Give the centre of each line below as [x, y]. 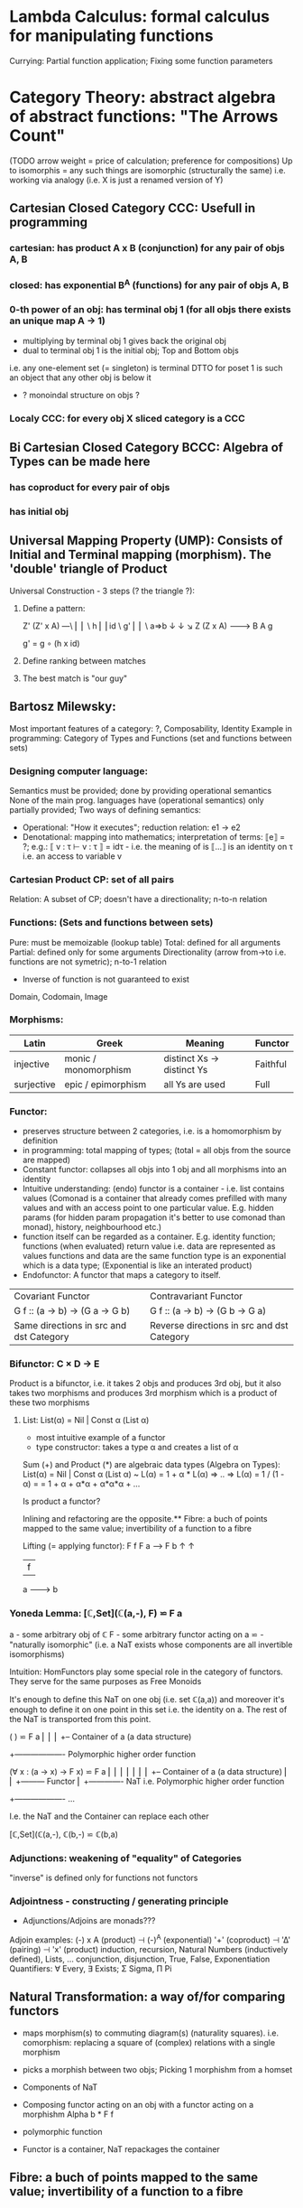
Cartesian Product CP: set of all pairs [92, 880]
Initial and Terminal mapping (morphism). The [141, 555]
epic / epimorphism [106, 1084]
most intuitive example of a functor [101, 1438]
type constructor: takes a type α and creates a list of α [137, 1448]
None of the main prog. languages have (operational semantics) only [137, 800]
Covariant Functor [52, 1296]
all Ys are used [194, 1084]
